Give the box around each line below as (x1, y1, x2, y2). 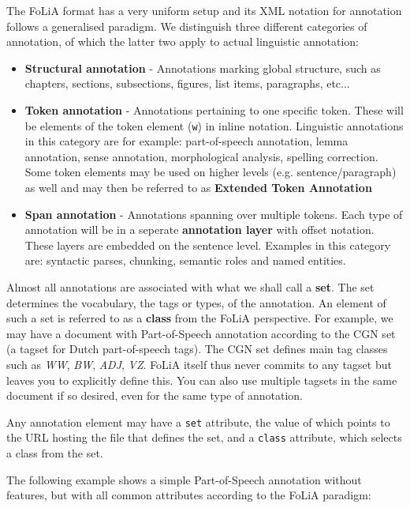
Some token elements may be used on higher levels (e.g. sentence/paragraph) (24, 164, 397, 180)
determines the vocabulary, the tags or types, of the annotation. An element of (6, 294, 386, 310)
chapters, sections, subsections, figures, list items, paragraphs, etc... (24, 75, 350, 92)
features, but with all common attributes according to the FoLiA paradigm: (6, 487, 371, 503)
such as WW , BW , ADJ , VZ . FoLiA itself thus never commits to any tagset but (6, 356, 392, 372)
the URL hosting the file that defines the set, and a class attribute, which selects (6, 429, 402, 446)
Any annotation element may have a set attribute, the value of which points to (6, 413, 390, 430)
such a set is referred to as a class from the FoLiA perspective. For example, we (6, 310, 393, 326)
